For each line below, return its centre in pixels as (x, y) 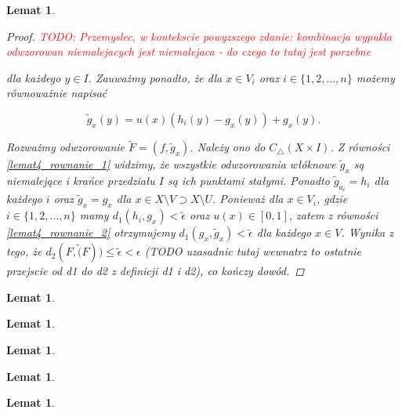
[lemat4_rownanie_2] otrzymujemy (91, 232)
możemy (375, 77)
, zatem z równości (333, 215)
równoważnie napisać (57, 93)
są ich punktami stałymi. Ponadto (249, 180)
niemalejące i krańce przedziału (81, 180)
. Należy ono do (228, 147)
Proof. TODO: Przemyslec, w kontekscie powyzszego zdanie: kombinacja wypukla (199, 36)
